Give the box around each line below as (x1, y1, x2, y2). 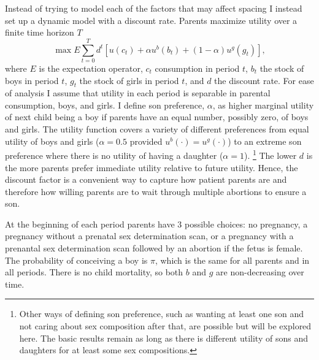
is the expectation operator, (39, 61, 143, 74)
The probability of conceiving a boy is (5, 253, 148, 266)
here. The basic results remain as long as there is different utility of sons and (19, 331, 308, 344)
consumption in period (155, 61, 240, 74)
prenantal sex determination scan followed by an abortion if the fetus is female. (5, 242, 303, 255)
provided (129, 134, 163, 147)
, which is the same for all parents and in (155, 253, 310, 266)
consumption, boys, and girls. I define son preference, (5, 98, 205, 111)
